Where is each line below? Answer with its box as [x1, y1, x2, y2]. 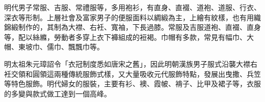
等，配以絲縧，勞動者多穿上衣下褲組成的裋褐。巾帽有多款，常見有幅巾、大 [4, 31, 254, 42]
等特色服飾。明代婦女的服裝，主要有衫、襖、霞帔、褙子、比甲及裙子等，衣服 [4, 78, 261, 89]
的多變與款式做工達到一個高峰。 [4, 88, 111, 98]
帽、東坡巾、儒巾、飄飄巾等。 [4, 41, 104, 52]
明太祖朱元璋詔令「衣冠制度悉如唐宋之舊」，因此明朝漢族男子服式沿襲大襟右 [4, 58, 257, 69]
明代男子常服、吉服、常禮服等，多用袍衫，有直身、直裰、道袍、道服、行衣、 [4, 2, 261, 12]
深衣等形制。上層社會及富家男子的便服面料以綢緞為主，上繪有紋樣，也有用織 [4, 12, 261, 22]
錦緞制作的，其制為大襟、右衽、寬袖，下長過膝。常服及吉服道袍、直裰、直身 [4, 22, 261, 32]
